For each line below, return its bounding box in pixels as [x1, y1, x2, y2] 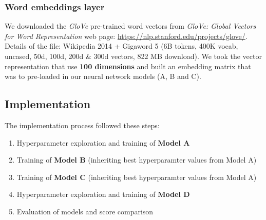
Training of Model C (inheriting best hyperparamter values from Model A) [16, 171, 257, 182]
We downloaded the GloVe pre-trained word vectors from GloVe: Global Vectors [5, 21, 256, 31]
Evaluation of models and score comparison [16, 206, 154, 216]
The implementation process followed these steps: [5, 119, 160, 130]
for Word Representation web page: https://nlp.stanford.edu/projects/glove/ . [5, 30, 248, 41]
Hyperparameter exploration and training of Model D [16, 189, 190, 199]
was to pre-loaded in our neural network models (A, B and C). [5, 71, 201, 82]
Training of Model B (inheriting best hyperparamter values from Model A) [16, 154, 257, 165]
